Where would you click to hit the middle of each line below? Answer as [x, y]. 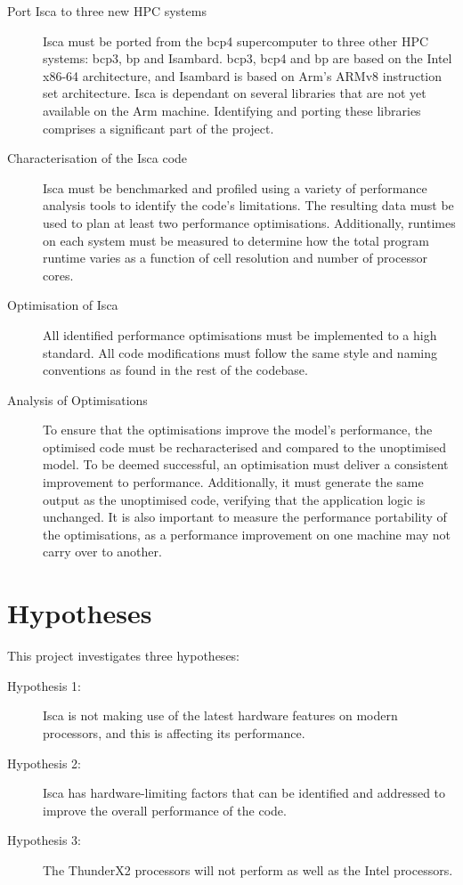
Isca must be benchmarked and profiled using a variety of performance [235, 187]
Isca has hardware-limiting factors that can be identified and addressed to [244, 793]
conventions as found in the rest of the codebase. [175, 370]
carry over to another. [102, 552]
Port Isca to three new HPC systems [107, 11]
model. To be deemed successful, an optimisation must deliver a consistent [246, 464]
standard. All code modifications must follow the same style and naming [240, 352]
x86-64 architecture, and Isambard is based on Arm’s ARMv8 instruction [242, 75]
